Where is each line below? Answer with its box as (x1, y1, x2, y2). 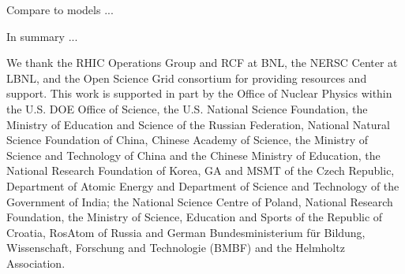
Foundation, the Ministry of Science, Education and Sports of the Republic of (6, 209, 383, 225)
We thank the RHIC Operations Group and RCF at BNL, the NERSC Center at (6, 54, 398, 71)
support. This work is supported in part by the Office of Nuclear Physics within (6, 85, 392, 102)
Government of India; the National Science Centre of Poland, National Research (6, 193, 393, 209)
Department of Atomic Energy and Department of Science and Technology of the (6, 177, 399, 194)
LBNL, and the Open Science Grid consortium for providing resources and (6, 69, 367, 86)
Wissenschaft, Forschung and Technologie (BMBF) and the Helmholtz (6, 239, 345, 256)
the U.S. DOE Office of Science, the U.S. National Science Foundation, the (6, 100, 368, 117)
